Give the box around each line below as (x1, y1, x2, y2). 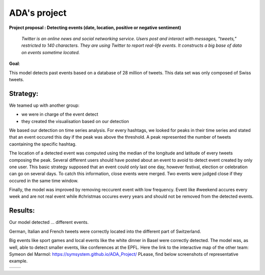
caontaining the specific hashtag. (9, 141, 77, 147)
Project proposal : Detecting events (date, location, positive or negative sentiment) (9, 25, 182, 31)
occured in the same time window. (9, 178, 79, 183)
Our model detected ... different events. (9, 219, 89, 225)
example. (9, 258, 28, 264)
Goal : (9, 61, 21, 66)
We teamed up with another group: (9, 102, 79, 108)
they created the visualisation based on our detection (21, 118, 130, 124)
